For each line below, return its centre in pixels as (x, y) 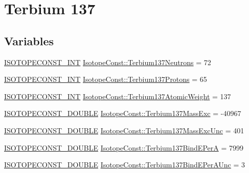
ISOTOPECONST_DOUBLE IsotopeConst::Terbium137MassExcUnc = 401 (124, 130)
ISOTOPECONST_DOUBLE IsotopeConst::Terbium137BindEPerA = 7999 (124, 147)
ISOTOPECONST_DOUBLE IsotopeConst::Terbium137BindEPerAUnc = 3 (125, 165)
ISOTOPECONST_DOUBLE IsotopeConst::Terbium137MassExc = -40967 (123, 113)
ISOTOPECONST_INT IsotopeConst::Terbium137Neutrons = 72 (108, 62)
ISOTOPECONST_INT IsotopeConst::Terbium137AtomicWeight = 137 (118, 96)
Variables (29, 40)
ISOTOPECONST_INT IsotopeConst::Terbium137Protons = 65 (106, 79)
